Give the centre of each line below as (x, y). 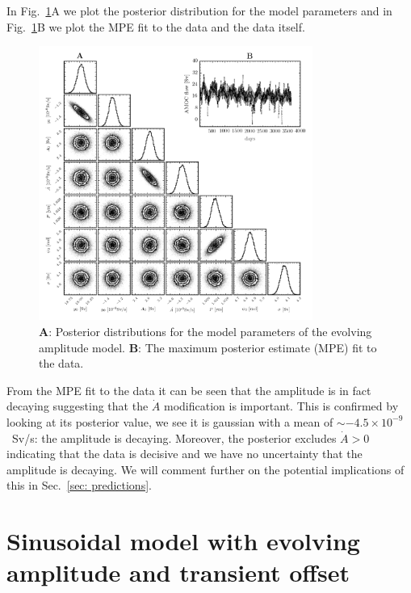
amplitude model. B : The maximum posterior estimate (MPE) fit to (208, 347)
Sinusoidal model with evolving (183, 541)
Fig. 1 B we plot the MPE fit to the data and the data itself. (156, 26)
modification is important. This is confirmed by (281, 406)
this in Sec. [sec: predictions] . (79, 485)
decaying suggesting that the (78, 406)
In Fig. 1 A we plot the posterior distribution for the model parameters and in (199, 11)
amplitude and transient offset (178, 572)
